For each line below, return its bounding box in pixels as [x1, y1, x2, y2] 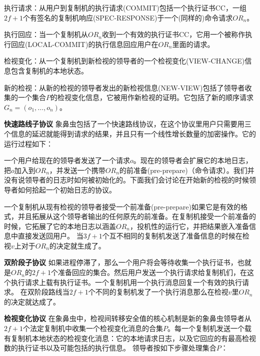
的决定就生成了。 [49, 240, 105, 250]
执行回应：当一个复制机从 [4, 29, 88, 39]
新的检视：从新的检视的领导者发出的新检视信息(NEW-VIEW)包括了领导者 [4, 82, 245, 92]
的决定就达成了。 [4, 296, 60, 306]
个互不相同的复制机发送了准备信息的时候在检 [102, 230, 249, 241]
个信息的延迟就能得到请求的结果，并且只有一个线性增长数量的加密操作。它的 [4, 128, 256, 138]
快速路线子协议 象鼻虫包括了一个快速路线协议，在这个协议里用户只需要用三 [4, 118, 251, 129]
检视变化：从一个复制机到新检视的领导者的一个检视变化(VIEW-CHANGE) [4, 55, 245, 66]
